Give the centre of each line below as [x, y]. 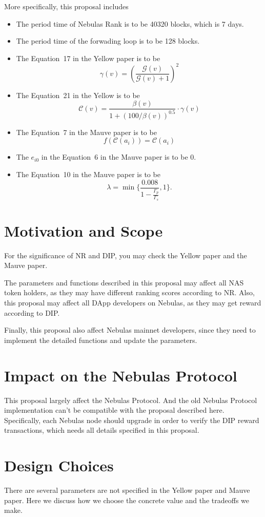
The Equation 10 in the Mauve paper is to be [88, 174]
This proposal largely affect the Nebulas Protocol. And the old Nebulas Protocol [131, 400]
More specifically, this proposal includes [66, 6]
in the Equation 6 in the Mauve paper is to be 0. [119, 157]
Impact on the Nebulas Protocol [121, 375]
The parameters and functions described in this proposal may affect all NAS [124, 282]
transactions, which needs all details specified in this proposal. [102, 430]
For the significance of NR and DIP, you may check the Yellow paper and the [126, 255]
